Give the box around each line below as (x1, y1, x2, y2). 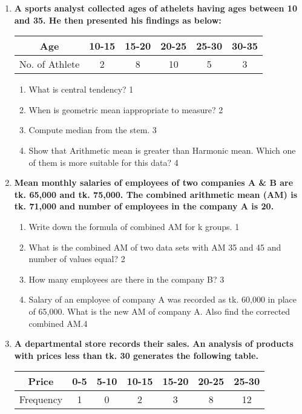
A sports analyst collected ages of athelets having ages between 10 (14, 2, 297, 14)
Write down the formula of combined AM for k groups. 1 (28, 220, 240, 232)
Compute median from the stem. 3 (28, 123, 157, 136)
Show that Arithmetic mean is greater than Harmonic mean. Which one (28, 143, 296, 156)
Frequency (19, 392, 63, 407)
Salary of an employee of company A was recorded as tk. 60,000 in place (28, 293, 297, 306)
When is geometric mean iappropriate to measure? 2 (28, 103, 223, 116)
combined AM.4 (28, 317, 88, 329)
